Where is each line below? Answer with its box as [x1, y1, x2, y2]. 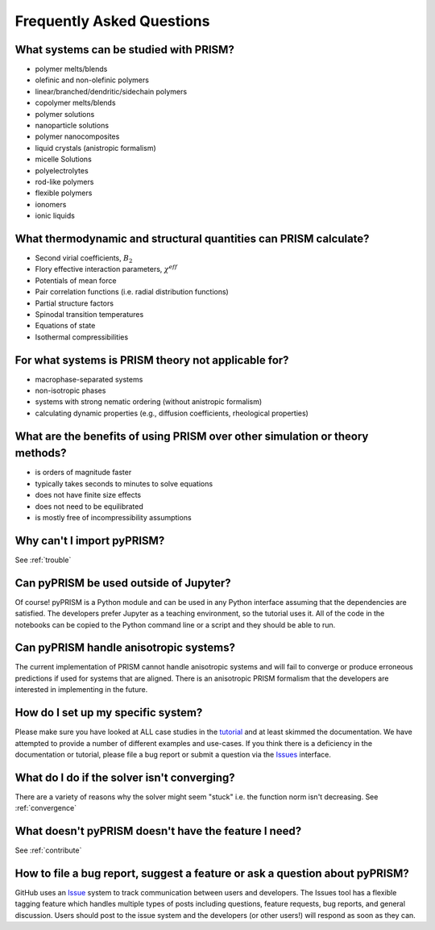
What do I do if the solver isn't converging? [14, 770, 235, 784]
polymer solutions [35, 109, 95, 119]
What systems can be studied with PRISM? [14, 43, 235, 56]
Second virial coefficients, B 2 [35, 253, 133, 265]
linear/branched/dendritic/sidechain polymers [35, 86, 188, 96]
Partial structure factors [35, 298, 114, 308]
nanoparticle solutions [35, 121, 109, 131]
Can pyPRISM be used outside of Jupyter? [14, 576, 231, 590]
